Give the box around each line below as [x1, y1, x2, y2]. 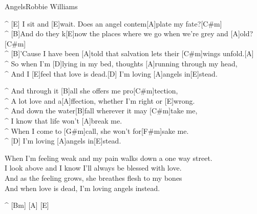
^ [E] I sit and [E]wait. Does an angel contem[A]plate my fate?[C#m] [5, 18, 222, 29]
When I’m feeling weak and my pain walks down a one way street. [5, 152, 212, 163]
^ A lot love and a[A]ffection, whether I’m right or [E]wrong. [5, 95, 195, 106]
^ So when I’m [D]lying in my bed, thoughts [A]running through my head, [5, 58, 238, 68]
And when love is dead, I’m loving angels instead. [5, 182, 160, 193]
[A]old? [230, 28, 253, 39]
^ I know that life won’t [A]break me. [5, 115, 122, 126]
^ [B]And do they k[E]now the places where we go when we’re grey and [5, 28, 228, 39]
